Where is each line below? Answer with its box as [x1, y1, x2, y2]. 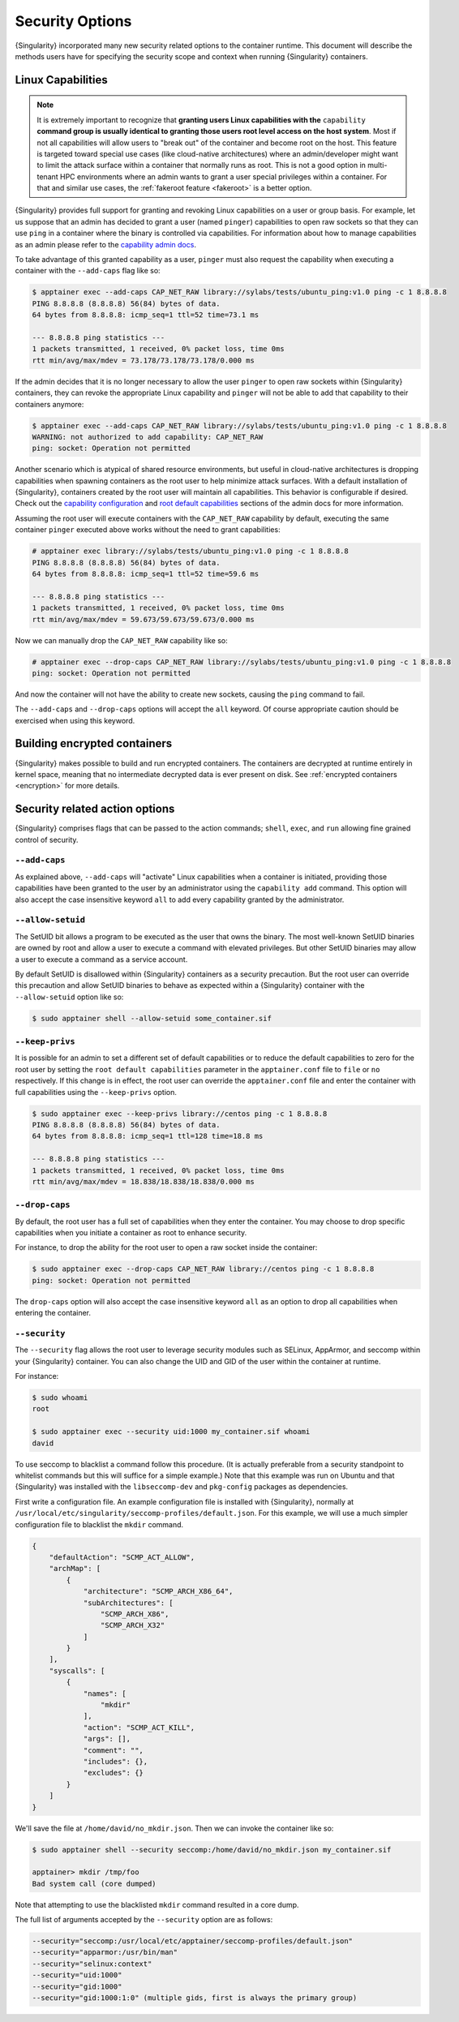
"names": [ [83, 1689, 127, 1698]
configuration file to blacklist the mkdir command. [15, 1519, 184, 1529]
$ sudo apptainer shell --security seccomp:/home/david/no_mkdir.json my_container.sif [32, 1845, 392, 1854]
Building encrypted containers [15, 736, 173, 750]
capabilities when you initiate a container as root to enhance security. [15, 1228, 247, 1238]
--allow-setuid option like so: [15, 992, 124, 1002]
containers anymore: [15, 399, 84, 409]
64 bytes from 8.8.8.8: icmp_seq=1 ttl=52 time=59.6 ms [32, 569, 260, 578]
